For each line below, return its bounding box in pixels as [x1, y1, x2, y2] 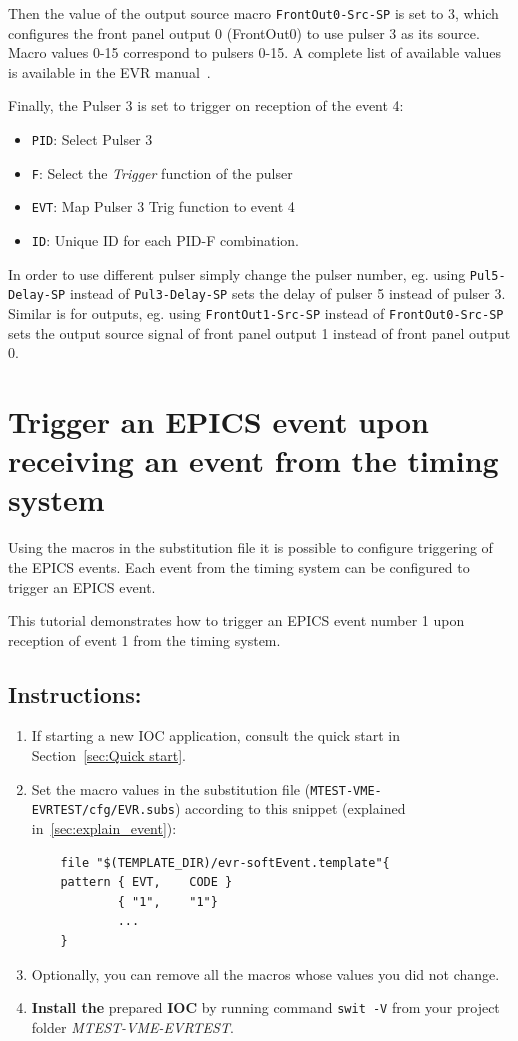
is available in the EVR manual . [8, 61, 211, 82]
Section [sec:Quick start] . [31, 745, 187, 766]
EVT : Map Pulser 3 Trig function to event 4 [31, 196, 295, 217]
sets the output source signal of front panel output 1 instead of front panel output [8, 322, 511, 343]
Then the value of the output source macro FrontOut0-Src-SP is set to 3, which [8, 3, 499, 23]
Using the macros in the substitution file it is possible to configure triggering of [8, 537, 493, 558]
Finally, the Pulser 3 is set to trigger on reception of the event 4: [8, 95, 404, 116]
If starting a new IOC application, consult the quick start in [31, 725, 401, 746]
